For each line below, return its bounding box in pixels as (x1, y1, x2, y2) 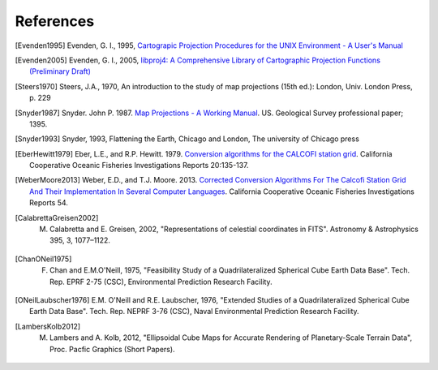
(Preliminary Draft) (29, 67, 91, 76)
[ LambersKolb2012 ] (15, 321, 81, 331)
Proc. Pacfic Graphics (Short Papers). (49, 344, 175, 354)
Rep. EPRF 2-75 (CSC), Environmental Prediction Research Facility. (49, 277, 273, 286)
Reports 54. (29, 198, 69, 208)
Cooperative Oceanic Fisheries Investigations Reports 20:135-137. (29, 161, 249, 170)
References (15, 12, 95, 30)
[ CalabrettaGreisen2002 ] (15, 213, 99, 222)
